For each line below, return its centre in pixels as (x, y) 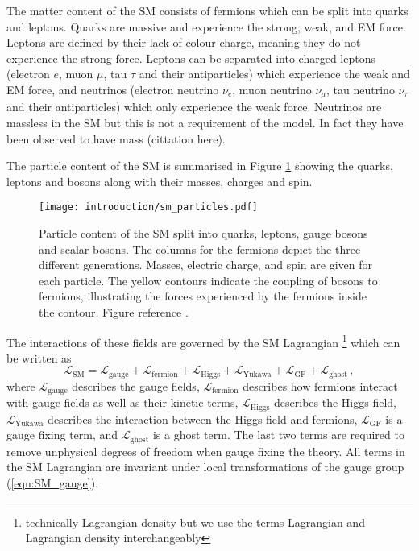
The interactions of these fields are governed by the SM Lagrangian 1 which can (203, 341)
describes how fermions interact (320, 385)
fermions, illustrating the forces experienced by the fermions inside (203, 296)
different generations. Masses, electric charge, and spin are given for (205, 265)
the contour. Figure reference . (114, 312)
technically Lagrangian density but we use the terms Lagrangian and (195, 522)
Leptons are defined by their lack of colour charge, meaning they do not (184, 42)
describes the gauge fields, (136, 385)
